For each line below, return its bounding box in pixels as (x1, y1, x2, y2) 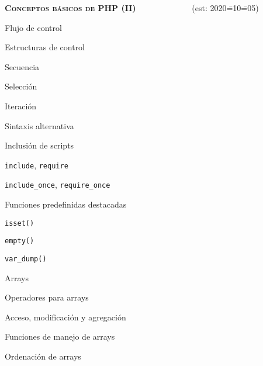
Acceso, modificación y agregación (5, 310, 126, 323)
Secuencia (5, 60, 40, 72)
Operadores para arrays (5, 291, 89, 303)
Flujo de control (5, 21, 62, 33)
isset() (5, 219, 34, 227)
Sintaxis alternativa (5, 119, 74, 132)
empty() (5, 237, 34, 246)
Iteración (5, 99, 37, 112)
